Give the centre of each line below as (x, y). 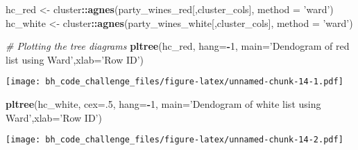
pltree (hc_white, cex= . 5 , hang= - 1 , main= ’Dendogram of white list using (163, 104)
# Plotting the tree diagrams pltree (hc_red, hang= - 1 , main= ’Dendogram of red (178, 46)
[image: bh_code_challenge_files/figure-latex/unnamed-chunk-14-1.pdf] (174, 82)
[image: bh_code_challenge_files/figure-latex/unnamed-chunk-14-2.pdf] (174, 140)
